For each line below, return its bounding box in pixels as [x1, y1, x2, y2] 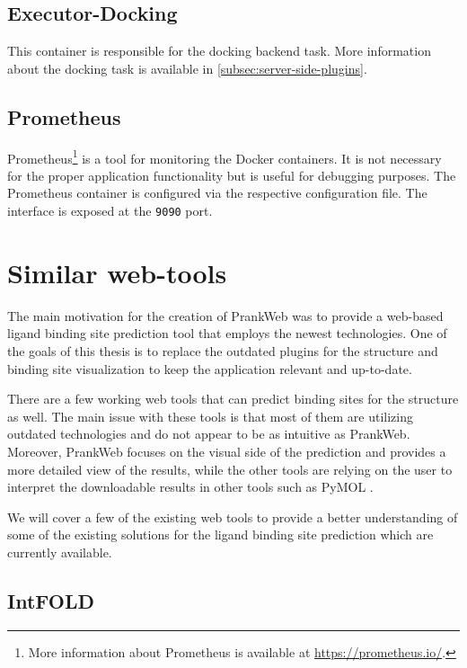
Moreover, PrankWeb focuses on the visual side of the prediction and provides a [7, 441, 446, 460]
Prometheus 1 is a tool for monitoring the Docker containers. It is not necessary [7, 146, 442, 167]
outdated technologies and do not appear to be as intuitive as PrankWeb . [7, 424, 410, 443]
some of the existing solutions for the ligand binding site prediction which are [7, 525, 434, 544]
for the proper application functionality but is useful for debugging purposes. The [7, 165, 456, 184]
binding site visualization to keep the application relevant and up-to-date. [7, 359, 412, 378]
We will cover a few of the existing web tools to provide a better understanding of [7, 507, 458, 526]
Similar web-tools [7, 254, 227, 290]
